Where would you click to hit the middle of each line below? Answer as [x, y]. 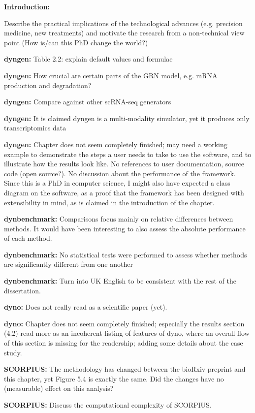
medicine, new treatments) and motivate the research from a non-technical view [124, 33]
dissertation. [22, 290]
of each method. [28, 238]
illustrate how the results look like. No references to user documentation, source [124, 164]
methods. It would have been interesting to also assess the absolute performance [125, 228]
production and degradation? [48, 85]
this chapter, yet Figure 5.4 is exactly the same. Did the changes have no [114, 378]
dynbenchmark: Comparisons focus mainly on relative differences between [119, 219]
